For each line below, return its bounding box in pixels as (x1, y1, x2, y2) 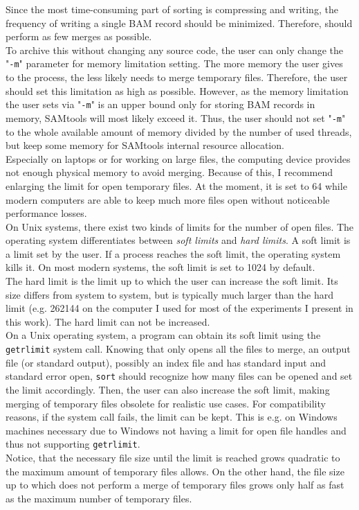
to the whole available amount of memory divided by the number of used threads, (6, 124, 352, 139)
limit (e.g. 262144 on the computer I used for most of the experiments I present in (6, 301, 353, 315)
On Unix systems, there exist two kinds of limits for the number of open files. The (6, 219, 354, 234)
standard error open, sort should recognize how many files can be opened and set (6, 369, 353, 383)
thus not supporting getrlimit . (6, 437, 140, 451)
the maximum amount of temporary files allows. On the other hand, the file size (6, 464, 344, 478)
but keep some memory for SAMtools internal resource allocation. (6, 138, 284, 152)
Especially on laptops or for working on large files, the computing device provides (6, 151, 351, 166)
